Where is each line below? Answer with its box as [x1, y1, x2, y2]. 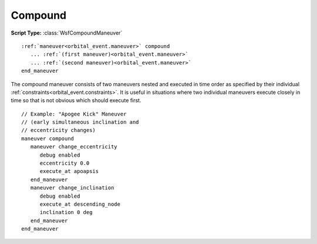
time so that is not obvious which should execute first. [11, 97, 141, 104]
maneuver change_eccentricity [30, 144, 117, 150]
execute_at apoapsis [39, 168, 99, 175]
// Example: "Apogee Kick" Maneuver [21, 110, 127, 117]
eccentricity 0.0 [39, 160, 90, 167]
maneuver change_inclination [30, 185, 114, 191]
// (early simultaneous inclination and [21, 119, 139, 126]
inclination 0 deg [39, 209, 93, 216]
